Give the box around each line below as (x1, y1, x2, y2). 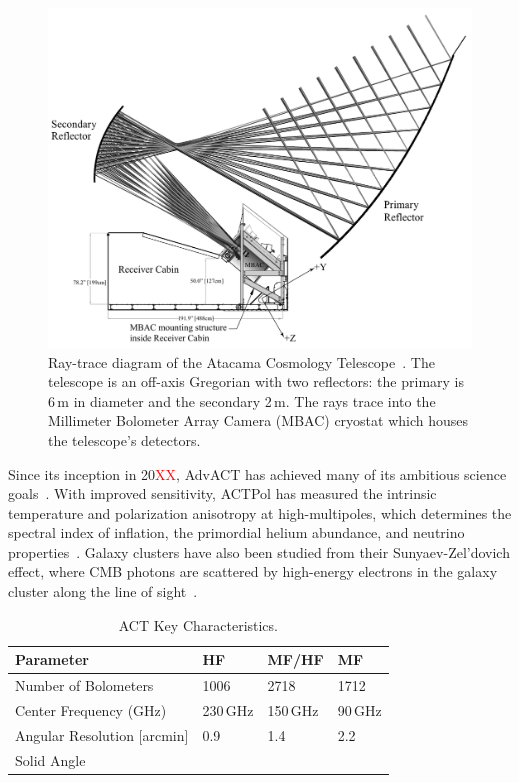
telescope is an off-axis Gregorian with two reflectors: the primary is (48, 371, 465, 392)
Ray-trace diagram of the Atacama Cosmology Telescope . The (48, 351, 435, 372)
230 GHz (202, 699, 254, 720)
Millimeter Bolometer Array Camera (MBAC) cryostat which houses (48, 410, 469, 431)
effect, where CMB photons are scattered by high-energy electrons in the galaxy (8, 561, 498, 582)
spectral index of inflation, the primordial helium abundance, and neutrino (8, 522, 465, 543)
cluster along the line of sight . (8, 581, 198, 602)
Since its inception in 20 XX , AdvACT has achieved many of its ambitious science (8, 463, 507, 484)
